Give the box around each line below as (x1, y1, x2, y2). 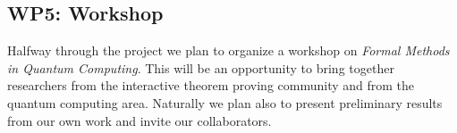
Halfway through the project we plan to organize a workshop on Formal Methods (7, 41, 450, 60)
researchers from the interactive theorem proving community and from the (7, 76, 415, 95)
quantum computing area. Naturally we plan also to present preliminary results (7, 93, 443, 112)
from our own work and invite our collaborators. (7, 111, 272, 129)
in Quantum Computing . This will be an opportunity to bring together (7, 58, 394, 77)
